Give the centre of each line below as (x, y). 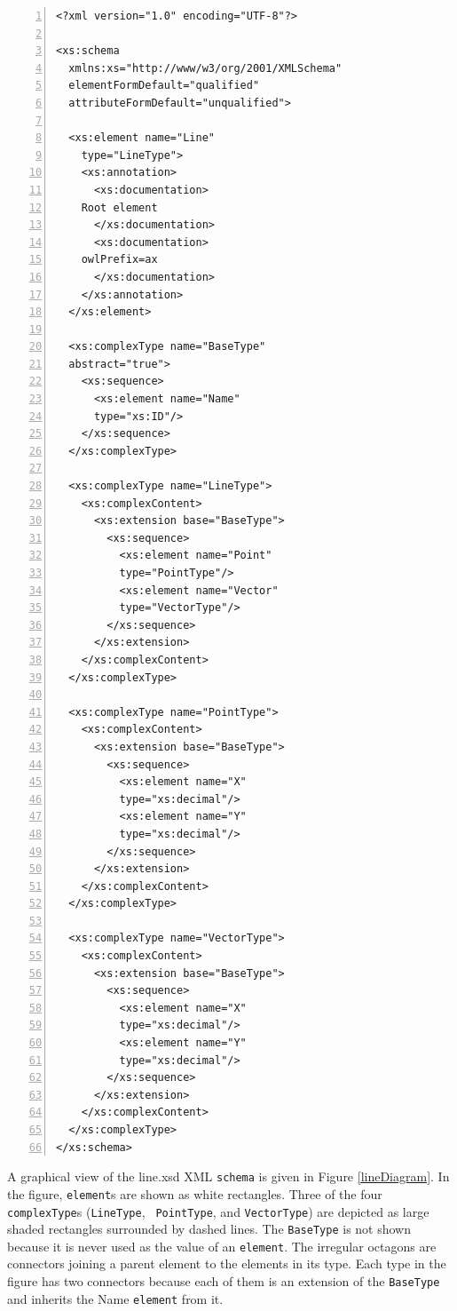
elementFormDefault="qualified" (164, 86)
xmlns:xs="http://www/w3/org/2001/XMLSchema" (205, 68)
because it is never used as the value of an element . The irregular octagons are (222, 1246)
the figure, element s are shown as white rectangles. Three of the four (195, 1193)
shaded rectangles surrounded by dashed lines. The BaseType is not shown (209, 1229)
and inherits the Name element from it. (115, 1298)
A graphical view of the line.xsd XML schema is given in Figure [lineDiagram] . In (228, 1176)
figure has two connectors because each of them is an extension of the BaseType (224, 1281)
